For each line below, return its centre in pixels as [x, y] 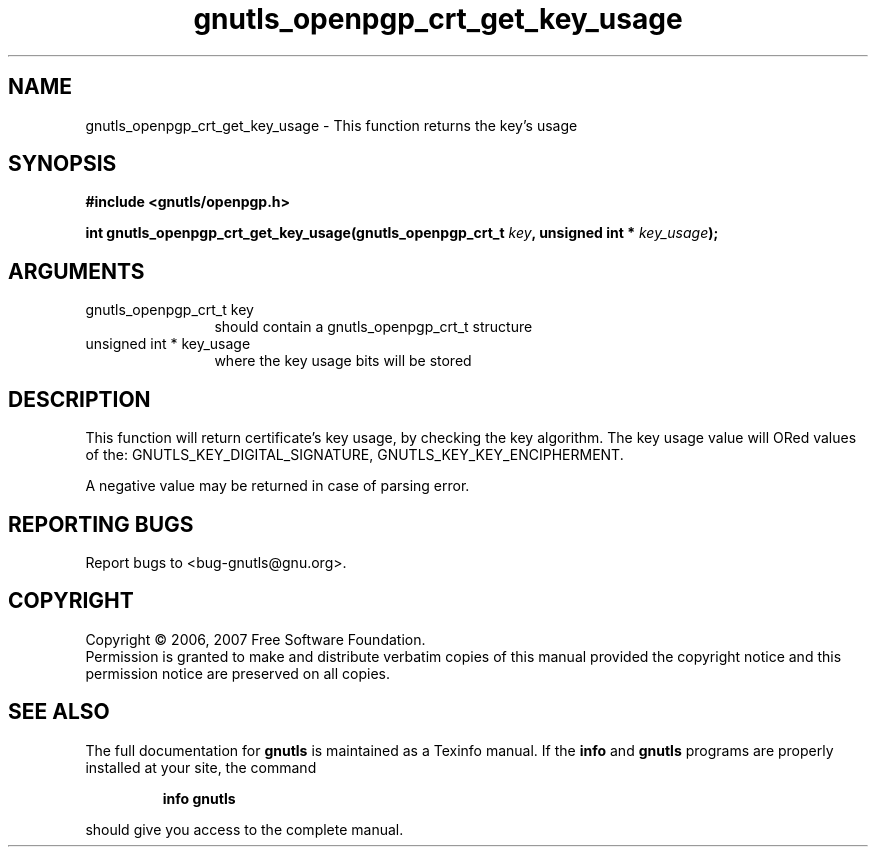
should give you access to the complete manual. [244, 829]
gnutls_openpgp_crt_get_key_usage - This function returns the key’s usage [331, 125]
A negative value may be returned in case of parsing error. [277, 486]
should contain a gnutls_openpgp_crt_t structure [373, 327]
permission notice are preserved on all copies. [237, 673]
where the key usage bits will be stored [343, 361]
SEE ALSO [59, 712]
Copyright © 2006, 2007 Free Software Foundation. [255, 639]
